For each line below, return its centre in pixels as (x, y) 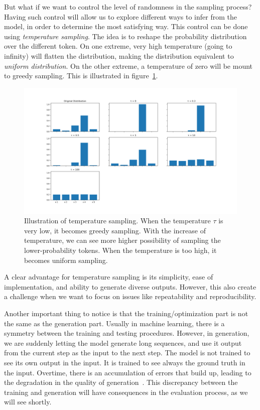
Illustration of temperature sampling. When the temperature (117, 221)
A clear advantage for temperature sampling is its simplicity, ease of (109, 277)
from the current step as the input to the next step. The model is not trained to (127, 353)
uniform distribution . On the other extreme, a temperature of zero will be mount (128, 65)
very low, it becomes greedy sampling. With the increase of (115, 230)
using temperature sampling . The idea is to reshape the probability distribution (125, 36)
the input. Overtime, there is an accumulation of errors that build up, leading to (128, 372)
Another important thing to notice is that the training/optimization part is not (126, 313)
